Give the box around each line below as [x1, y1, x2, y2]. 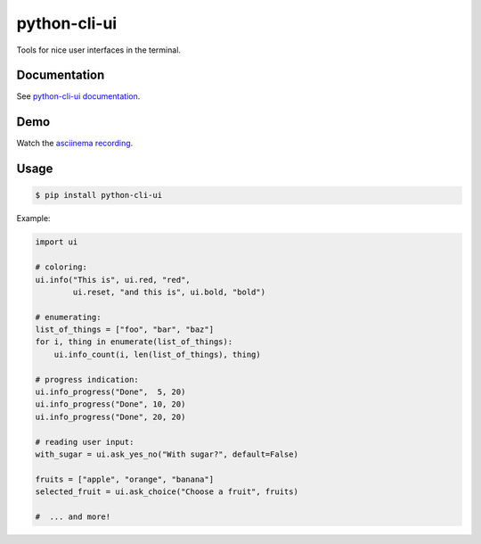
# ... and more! [35, 511, 111, 522]
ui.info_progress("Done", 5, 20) [35, 387, 186, 397]
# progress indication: [35, 375, 140, 384]
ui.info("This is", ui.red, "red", [35, 275, 191, 284]
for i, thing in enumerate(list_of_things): [35, 337, 233, 347]
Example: [16, 213, 51, 224]
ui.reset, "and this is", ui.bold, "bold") [72, 286, 266, 297]
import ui [35, 237, 78, 247]
